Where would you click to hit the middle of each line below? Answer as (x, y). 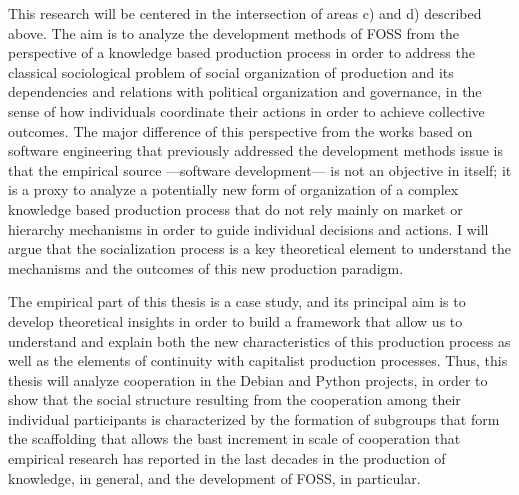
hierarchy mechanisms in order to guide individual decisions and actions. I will (248, 228)
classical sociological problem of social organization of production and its (231, 71)
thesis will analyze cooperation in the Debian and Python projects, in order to (248, 379)
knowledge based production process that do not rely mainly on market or (235, 208)
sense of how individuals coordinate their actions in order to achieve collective (246, 110)
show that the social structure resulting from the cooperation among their (234, 399)
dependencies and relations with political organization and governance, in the (245, 91)
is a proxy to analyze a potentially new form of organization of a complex (233, 189)
